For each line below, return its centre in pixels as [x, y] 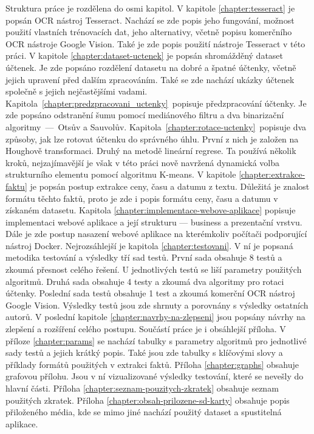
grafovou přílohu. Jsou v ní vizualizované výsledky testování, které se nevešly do [155, 376]
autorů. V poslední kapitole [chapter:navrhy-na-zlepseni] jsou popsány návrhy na [155, 317]
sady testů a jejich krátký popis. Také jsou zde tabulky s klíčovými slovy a [144, 352]
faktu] [16, 186]
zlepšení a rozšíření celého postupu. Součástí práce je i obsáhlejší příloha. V [146, 329]
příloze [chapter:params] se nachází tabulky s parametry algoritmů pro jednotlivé [156, 340]
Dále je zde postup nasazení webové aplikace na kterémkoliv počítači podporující [156, 234]
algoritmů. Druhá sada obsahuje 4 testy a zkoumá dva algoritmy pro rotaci [145, 281]
